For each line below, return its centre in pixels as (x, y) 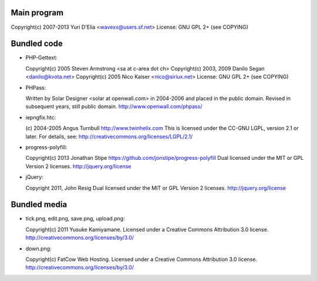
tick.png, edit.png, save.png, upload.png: (75, 219)
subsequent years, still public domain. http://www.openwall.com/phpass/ (114, 106)
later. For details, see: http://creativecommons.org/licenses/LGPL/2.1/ (109, 136)
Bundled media (39, 205)
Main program (37, 13)
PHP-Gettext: (42, 58)
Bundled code (37, 44)
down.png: (38, 248)
